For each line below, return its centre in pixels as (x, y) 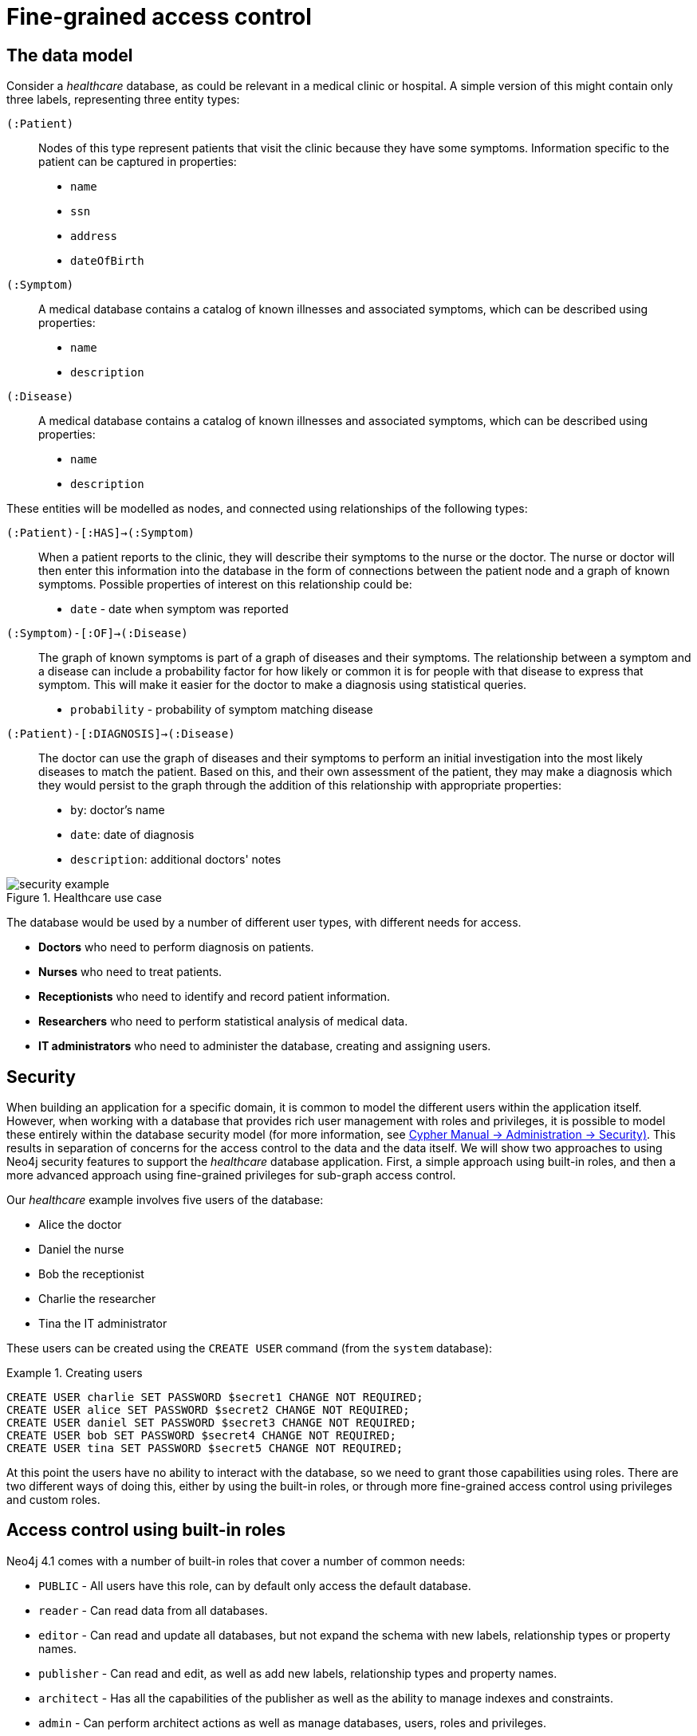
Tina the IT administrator (103, 1324)
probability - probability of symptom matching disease (222, 710)
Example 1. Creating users (75, 1373)
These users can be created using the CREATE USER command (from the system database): (250, 1348)
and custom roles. (53, 1500)
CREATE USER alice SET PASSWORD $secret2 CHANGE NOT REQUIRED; (208, 1410)
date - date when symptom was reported (179, 609)
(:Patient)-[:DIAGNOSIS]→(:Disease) (121, 734)
